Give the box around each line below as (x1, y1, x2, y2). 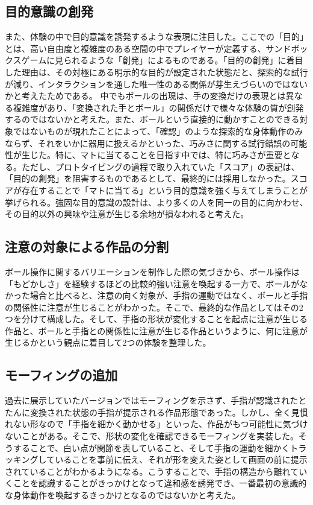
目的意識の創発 (5, 2, 93, 21)
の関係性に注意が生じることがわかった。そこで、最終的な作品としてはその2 (5, 300, 303, 313)
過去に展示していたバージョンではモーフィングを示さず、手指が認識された (5, 394, 299, 407)
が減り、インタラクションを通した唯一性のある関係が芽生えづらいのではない (5, 77, 308, 90)
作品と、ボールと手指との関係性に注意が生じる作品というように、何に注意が (5, 324, 308, 337)
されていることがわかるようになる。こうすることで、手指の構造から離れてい (5, 465, 308, 477)
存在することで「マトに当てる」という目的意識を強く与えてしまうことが (21, 183, 308, 196)
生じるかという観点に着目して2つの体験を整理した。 (5, 336, 211, 349)
